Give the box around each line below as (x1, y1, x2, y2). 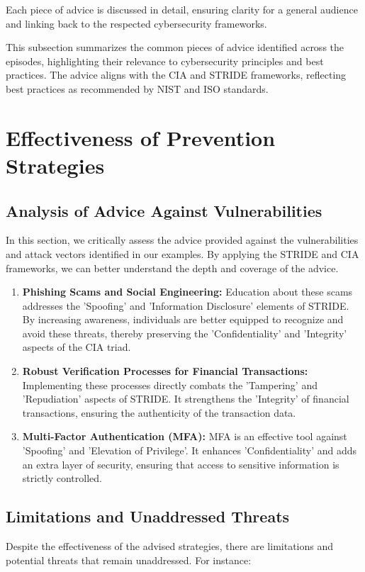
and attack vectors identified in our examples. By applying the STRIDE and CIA (6, 246, 359, 261)
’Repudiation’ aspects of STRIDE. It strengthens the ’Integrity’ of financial (22, 391, 349, 406)
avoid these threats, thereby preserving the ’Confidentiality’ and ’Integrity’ (22, 325, 347, 340)
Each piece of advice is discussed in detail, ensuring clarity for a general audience (6, 2, 358, 16)
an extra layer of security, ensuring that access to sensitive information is (22, 456, 339, 471)
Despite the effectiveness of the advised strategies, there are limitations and (6, 539, 334, 554)
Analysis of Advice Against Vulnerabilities (6, 199, 322, 221)
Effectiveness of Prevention (6, 123, 276, 152)
